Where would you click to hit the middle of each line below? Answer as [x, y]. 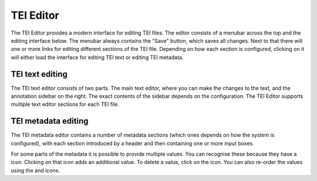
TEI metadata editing [50, 121]
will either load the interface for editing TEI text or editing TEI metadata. [97, 57]
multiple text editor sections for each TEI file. [65, 104]
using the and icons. [35, 170]
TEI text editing [39, 74]
